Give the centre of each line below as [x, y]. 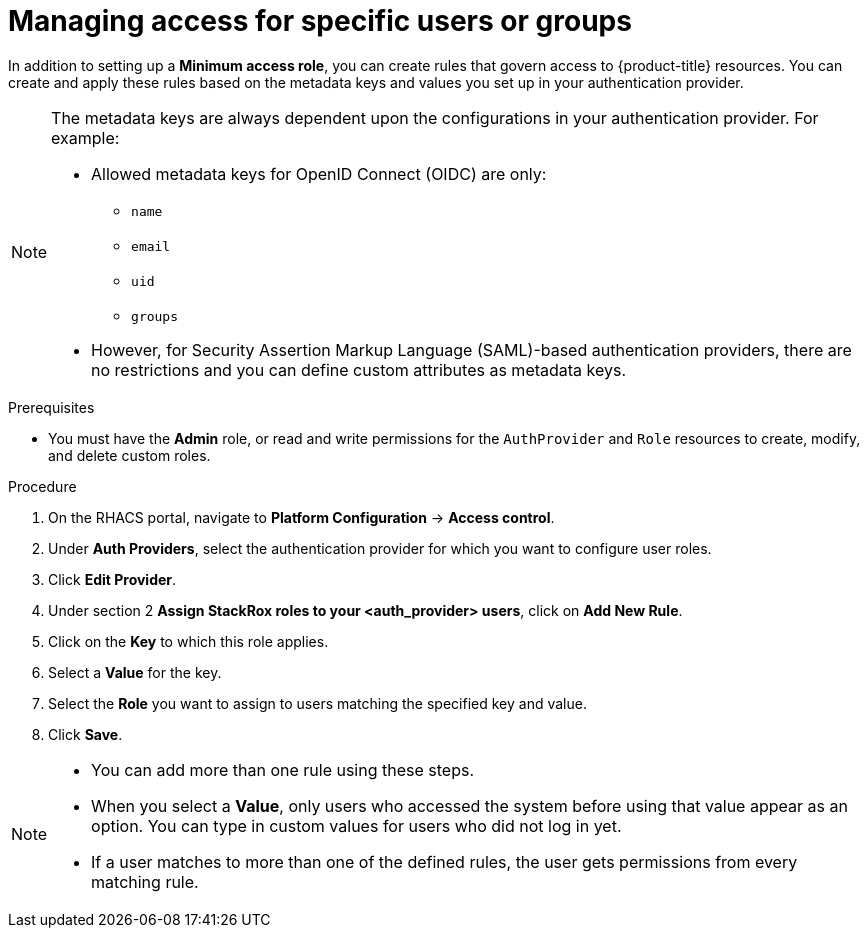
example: [85, 137]
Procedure [42, 486]
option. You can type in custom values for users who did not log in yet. [356, 825]
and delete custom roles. [129, 455]
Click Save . [85, 734]
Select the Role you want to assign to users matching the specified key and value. [317, 703]
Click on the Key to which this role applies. [188, 641]
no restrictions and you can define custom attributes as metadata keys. [359, 369]
